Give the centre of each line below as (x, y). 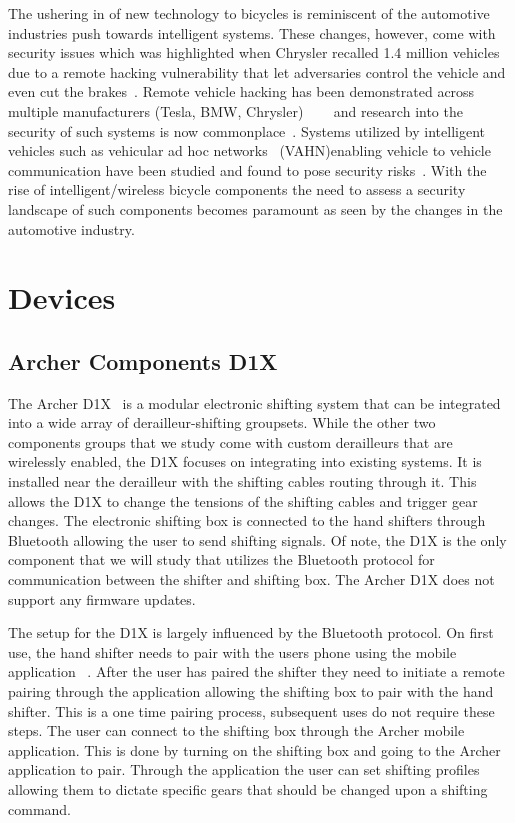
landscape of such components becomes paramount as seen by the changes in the (255, 208)
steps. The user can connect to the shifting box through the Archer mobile (236, 730)
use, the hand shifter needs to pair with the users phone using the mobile (232, 651)
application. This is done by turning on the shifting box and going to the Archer (254, 749)
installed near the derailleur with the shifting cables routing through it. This (242, 481)
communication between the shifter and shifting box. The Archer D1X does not (251, 579)
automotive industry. (71, 228)
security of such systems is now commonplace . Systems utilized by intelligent (246, 130)
